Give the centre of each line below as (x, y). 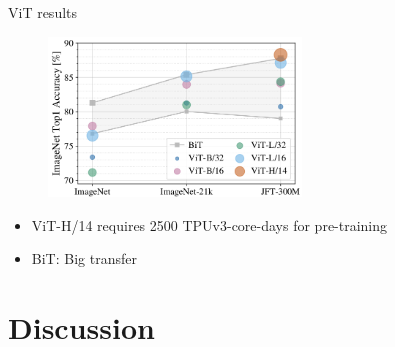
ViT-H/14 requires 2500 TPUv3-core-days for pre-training (209, 224)
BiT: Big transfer (84, 258)
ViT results (43, 12)
